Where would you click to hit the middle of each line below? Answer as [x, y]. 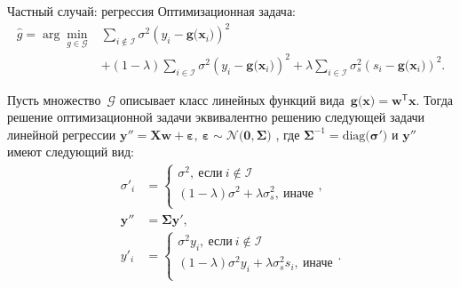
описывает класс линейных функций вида [232, 99]
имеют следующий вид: [71, 152]
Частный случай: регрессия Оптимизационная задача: [152, 11]
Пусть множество [54, 99]
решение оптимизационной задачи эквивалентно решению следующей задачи [216, 117]
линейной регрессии [62, 134]
